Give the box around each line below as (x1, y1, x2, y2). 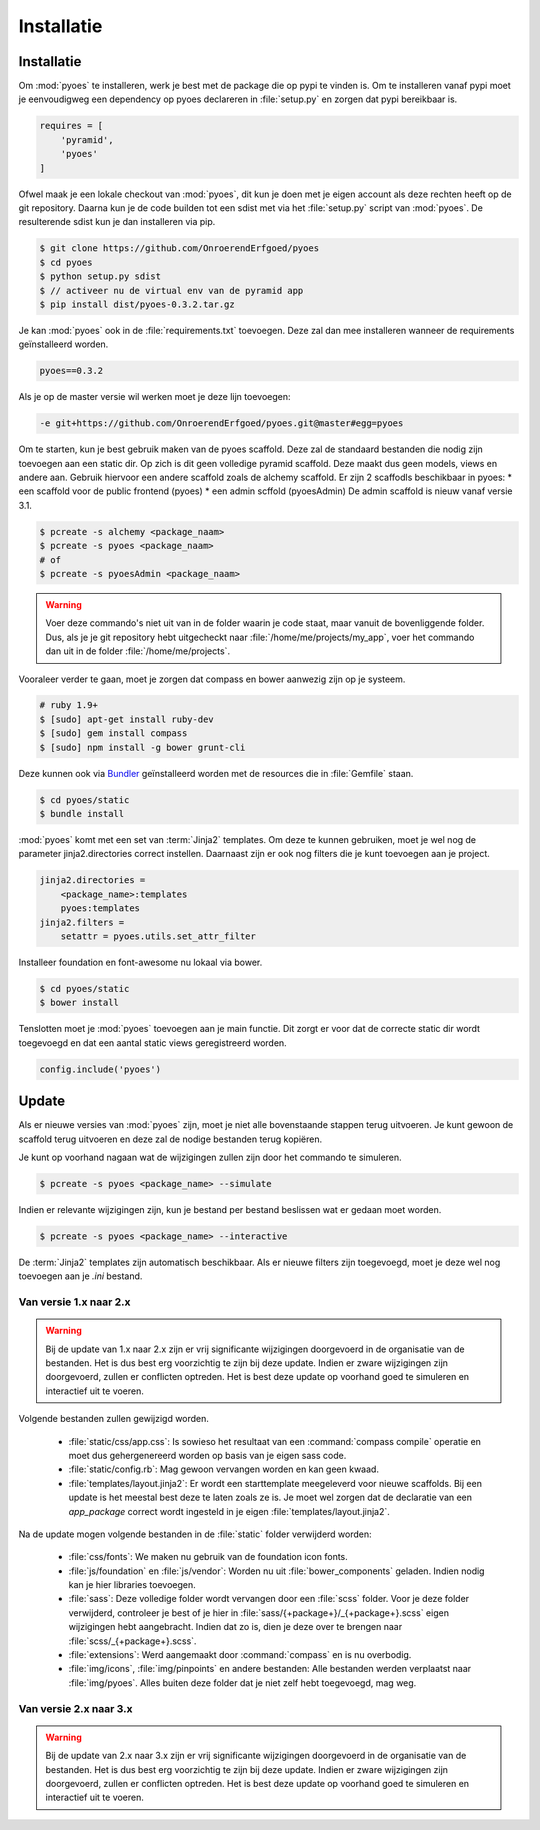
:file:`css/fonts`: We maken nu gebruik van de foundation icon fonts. (68, 1551, 349, 1563)
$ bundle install (39, 808, 125, 820)
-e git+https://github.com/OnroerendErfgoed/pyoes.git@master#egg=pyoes (39, 418, 404, 429)
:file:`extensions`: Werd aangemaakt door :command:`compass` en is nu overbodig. (68, 1649, 412, 1661)
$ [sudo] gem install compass (39, 728, 188, 739)
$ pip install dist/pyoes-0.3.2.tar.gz (39, 298, 235, 310)
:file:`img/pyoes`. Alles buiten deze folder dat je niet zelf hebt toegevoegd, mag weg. (68, 1676, 417, 1689)
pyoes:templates (60, 903, 140, 914)
